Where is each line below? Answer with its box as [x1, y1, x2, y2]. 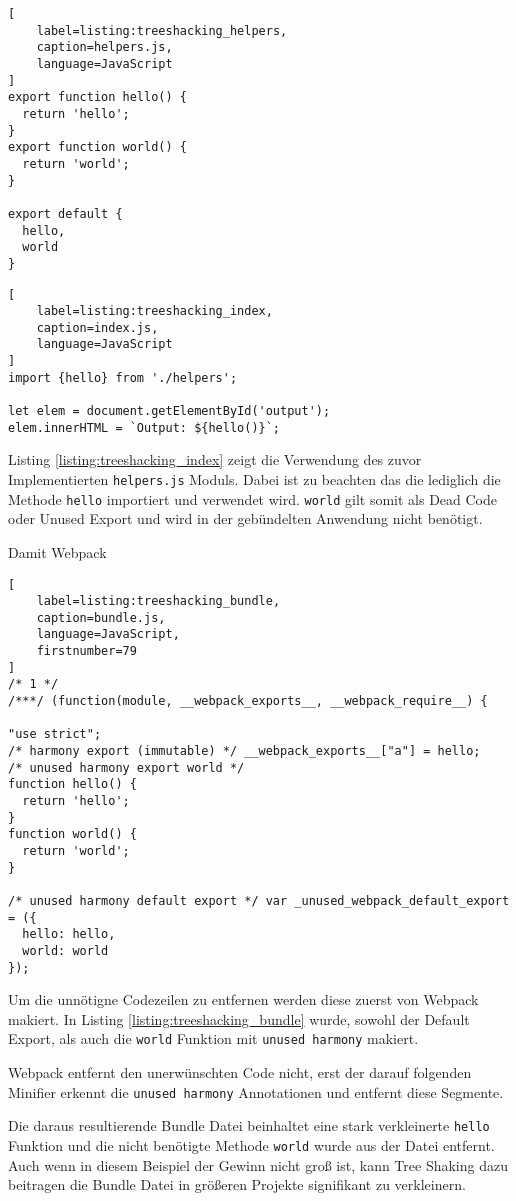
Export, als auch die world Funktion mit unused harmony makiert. [8, 1028, 419, 1049]
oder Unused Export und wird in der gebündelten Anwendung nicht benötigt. [8, 508, 483, 529]
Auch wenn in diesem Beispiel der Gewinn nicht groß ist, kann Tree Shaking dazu [8, 1154, 508, 1175]
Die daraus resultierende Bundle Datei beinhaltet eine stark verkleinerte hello [8, 1115, 490, 1136]
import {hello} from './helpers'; [8, 370, 238, 385]
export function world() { [8, 140, 187, 155]
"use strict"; [8, 727, 102, 742]
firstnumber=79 [36, 644, 137, 659]
